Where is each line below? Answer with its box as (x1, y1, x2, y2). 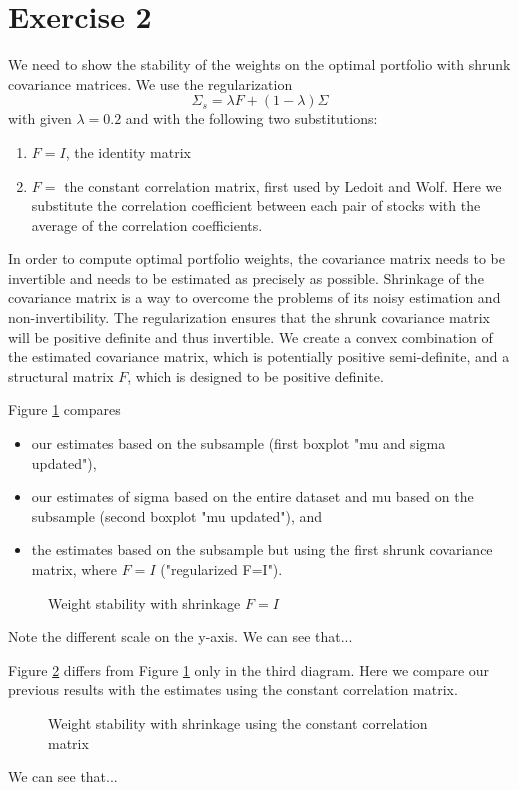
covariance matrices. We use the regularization (8, 73, 293, 94)
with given (8, 108, 72, 129)
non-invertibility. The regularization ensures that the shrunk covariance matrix (8, 307, 490, 328)
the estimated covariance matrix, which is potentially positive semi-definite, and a (8, 346, 510, 367)
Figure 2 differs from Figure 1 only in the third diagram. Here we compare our (8, 659, 490, 680)
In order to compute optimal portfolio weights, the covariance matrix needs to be (8, 248, 505, 269)
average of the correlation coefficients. (31, 214, 263, 235)
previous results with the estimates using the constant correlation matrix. (8, 679, 458, 700)
